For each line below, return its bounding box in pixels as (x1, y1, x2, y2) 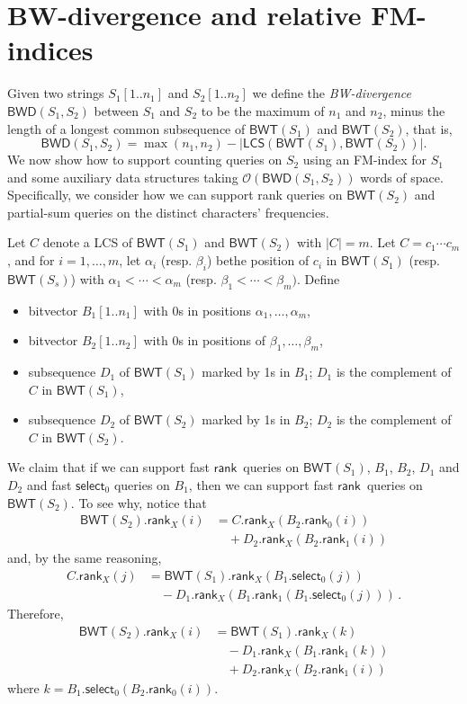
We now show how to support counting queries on (7, 150, 283, 169)
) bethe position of (206, 251, 310, 270)
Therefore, (7, 603, 64, 622)
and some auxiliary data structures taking (7, 167, 238, 186)
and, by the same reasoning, (7, 548, 162, 567)
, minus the (382, 101, 445, 120)
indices (7, 31, 94, 68)
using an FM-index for (302, 150, 427, 169)
